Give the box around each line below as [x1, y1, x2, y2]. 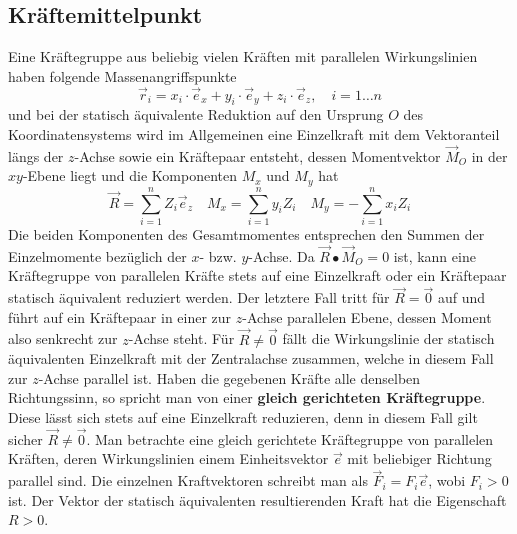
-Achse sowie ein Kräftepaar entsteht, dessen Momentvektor [74, 145, 441, 166]
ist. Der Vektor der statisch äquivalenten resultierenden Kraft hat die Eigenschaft [8, 489, 507, 510]
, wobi [428, 470, 466, 491]
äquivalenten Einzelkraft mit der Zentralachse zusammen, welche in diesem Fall [8, 348, 494, 369]
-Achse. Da [248, 245, 315, 266]
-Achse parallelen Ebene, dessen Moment [242, 306, 492, 327]
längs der [8, 145, 64, 166]
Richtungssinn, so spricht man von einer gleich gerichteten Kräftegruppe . [8, 387, 486, 408]
